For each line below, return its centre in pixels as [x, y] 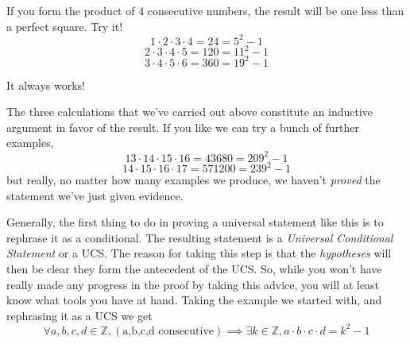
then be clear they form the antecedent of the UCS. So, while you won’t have [194, 269]
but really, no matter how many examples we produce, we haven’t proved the [193, 180]
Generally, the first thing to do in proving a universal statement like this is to [195, 222]
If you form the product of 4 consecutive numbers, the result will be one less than [205, 10]
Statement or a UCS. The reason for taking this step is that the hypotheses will [199, 253]
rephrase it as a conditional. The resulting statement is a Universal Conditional [200, 237]
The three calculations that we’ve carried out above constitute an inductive [190, 112]
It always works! [46, 85]
